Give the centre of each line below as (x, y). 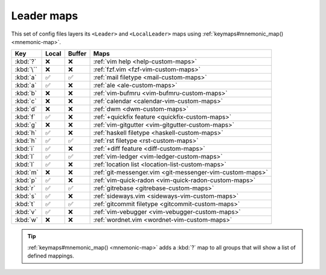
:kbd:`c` (26, 101)
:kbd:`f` (25, 117)
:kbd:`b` (26, 93)
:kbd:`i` (25, 149)
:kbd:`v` (26, 212)
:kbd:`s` (26, 196)
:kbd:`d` (26, 109)
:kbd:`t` (25, 204)
